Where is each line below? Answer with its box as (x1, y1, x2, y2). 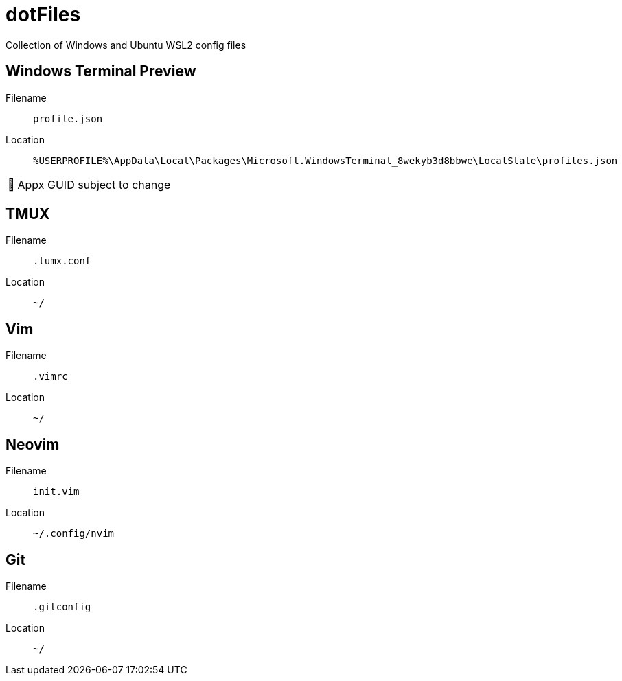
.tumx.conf (33, 255, 91, 267)
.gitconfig (33, 601, 91, 612)
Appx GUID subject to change (17, 177, 171, 192)
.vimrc (33, 371, 68, 382)
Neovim (5, 435, 60, 453)
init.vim (33, 486, 80, 498)
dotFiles (5, 3, 81, 26)
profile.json (33, 113, 103, 124)
